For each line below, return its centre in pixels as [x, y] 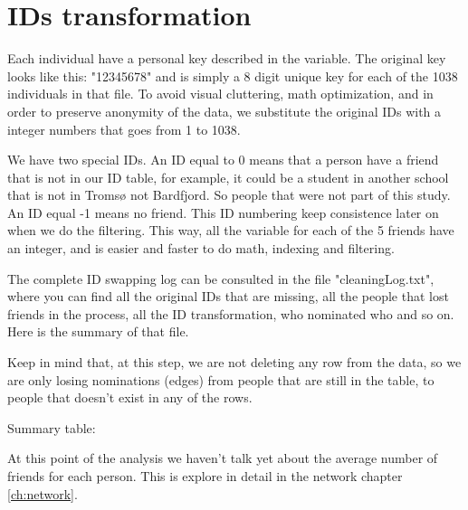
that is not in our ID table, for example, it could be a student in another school [228, 177]
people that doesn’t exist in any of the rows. [130, 397]
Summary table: [52, 427]
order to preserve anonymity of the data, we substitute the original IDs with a [224, 111]
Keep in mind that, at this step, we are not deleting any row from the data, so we [234, 362]
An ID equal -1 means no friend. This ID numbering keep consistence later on [223, 212]
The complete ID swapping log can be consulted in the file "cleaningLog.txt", [221, 278]
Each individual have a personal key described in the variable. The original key [227, 58]
